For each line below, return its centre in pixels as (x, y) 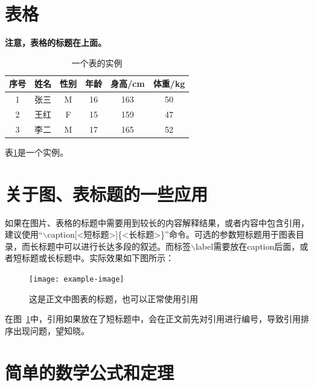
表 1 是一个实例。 (37, 152)
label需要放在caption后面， (248, 246)
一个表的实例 (97, 62)
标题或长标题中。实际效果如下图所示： (98, 258)
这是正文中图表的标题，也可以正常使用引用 (114, 298)
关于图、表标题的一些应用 (107, 193)
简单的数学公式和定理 (90, 372)
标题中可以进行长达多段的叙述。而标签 (114, 246)
